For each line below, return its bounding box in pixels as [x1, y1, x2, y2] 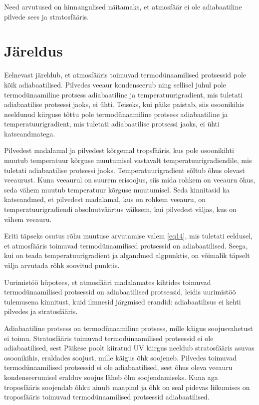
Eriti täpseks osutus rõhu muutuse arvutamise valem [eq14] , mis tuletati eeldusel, [4, 230, 253, 241]
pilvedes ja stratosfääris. [4, 306, 78, 316]
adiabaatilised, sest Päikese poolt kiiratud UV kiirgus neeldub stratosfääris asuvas [4, 342, 255, 353]
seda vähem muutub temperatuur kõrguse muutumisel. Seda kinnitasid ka [4, 184, 230, 194]
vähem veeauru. [4, 213, 52, 224]
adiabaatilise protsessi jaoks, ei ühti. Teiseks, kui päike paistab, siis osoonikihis [4, 99, 245, 109]
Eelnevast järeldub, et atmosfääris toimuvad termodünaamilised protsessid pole [4, 69, 247, 80]
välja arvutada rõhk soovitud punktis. [4, 260, 120, 270]
